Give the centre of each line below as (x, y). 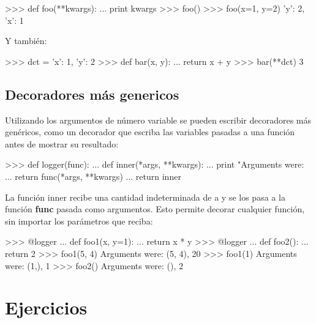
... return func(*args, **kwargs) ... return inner (93, 176)
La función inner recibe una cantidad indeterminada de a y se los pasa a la (145, 197)
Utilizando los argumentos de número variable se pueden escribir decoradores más (158, 120)
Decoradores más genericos (92, 94)
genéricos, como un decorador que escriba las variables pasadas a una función (150, 132)
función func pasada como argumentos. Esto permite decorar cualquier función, (155, 209)
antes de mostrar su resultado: (62, 143)
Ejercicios (46, 307)
